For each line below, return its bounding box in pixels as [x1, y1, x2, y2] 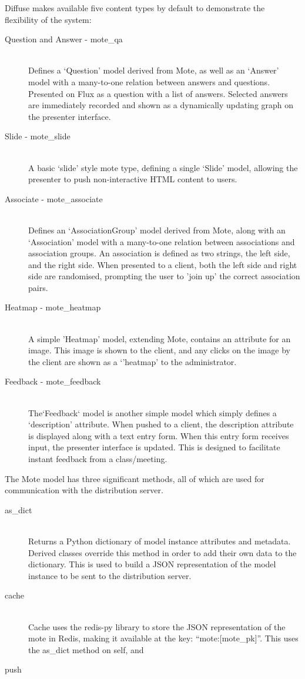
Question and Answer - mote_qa [5, 33, 123, 45]
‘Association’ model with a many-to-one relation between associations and [28, 235, 295, 247]
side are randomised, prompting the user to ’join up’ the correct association [28, 270, 300, 282]
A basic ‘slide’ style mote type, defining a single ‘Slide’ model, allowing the [28, 161, 298, 173]
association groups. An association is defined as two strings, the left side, [28, 247, 290, 259]
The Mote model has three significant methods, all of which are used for [5, 472, 264, 484]
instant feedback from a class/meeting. [28, 453, 167, 464]
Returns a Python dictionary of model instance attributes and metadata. [28, 534, 291, 547]
